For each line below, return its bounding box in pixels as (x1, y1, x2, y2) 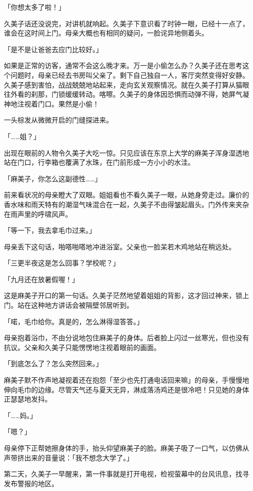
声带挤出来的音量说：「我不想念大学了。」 (4, 452, 133, 462)
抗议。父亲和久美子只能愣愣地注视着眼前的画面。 (4, 342, 161, 352)
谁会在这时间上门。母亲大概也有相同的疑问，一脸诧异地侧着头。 (4, 28, 208, 38)
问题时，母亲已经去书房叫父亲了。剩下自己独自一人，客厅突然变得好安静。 (10, 70, 249, 80)
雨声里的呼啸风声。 (10, 209, 72, 219)
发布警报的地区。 (4, 478, 58, 488)
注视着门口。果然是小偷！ (17, 98, 99, 108)
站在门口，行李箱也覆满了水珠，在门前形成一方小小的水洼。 (4, 157, 195, 167)
